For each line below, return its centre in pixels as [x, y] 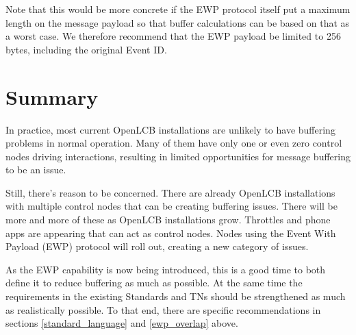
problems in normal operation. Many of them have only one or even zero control [174, 143]
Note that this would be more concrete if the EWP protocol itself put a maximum [178, 9]
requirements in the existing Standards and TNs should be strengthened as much [176, 296]
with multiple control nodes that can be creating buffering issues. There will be [172, 206]
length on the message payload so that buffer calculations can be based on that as [178, 22]
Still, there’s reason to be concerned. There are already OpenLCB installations [170, 192]
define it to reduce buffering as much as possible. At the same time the [154, 283]
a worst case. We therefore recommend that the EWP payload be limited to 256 [173, 36]
